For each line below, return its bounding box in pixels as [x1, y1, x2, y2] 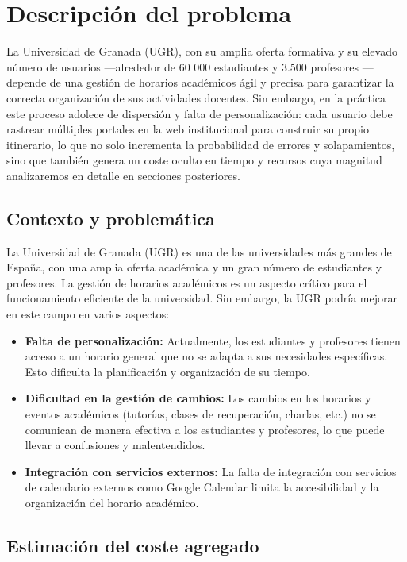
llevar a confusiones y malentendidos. [25, 437, 205, 453]
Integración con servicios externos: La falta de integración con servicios [25, 463, 397, 479]
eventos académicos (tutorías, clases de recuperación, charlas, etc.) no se [25, 406, 376, 422]
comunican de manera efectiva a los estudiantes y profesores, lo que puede [25, 421, 385, 437]
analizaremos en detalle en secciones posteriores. [6, 167, 240, 183]
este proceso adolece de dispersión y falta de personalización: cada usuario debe [6, 105, 393, 121]
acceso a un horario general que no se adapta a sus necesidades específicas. [25, 348, 388, 364]
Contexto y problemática [6, 206, 215, 230]
